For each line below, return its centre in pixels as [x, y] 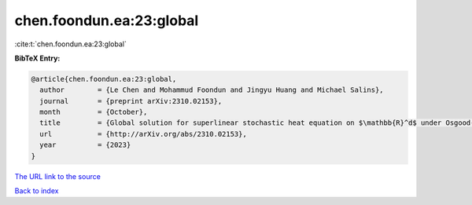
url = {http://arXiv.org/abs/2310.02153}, [143, 134]
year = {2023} [85, 145]
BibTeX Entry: [37, 58]
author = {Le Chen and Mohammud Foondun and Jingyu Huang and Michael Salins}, [212, 90]
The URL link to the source [58, 176]
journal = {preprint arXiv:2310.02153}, [131, 101]
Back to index [37, 191]
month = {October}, [94, 112]
